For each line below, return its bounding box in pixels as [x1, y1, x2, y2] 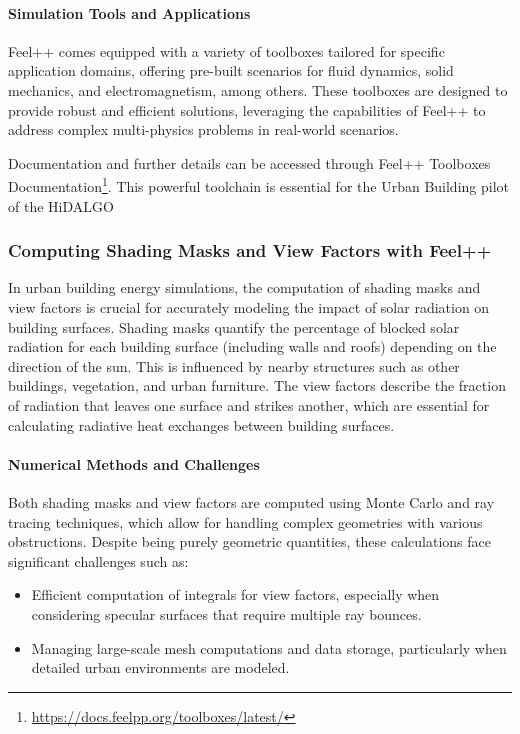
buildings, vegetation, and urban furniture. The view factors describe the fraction [8, 375, 506, 396]
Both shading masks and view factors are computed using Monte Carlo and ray [8, 491, 495, 512]
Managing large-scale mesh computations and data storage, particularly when [31, 637, 507, 658]
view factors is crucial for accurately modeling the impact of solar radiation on [8, 297, 490, 318]
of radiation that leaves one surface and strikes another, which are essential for [8, 394, 490, 415]
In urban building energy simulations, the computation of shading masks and [8, 277, 481, 298]
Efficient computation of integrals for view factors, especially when [31, 584, 440, 605]
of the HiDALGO [8, 195, 114, 216]
